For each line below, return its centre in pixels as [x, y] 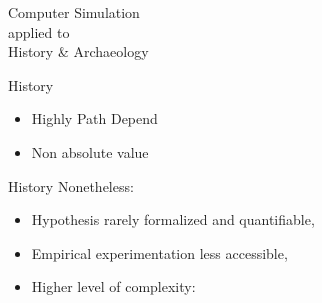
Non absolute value [90, 151]
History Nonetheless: [71, 185]
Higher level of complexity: [113, 286]
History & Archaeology [78, 51]
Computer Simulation [74, 12]
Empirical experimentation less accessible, [159, 252]
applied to [39, 31]
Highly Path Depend [94, 118]
